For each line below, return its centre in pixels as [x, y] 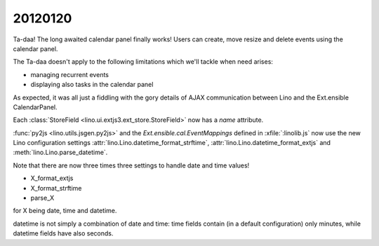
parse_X [42, 198]
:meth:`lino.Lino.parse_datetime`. [60, 152]
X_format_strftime [56, 188]
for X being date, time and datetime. [65, 211]
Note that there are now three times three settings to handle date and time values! [131, 165]
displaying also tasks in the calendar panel [92, 85]
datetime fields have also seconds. [63, 233]
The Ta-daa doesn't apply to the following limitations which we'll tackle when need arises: [143, 62]
